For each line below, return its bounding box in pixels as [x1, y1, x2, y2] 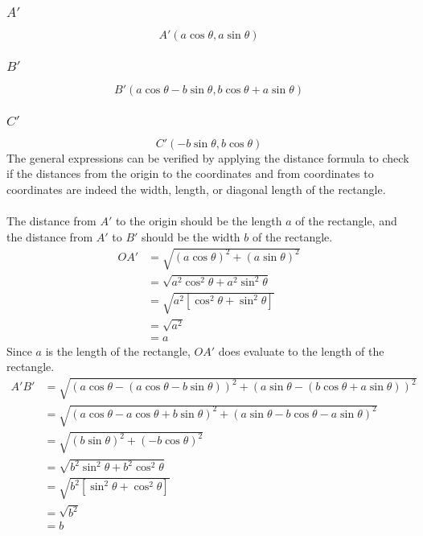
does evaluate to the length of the [218, 342, 384, 359]
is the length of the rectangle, [45, 342, 191, 359]
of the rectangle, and [295, 212, 397, 229]
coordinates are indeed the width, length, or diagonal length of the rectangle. [6, 181, 386, 198]
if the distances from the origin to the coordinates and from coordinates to [6, 165, 374, 182]
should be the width [142, 228, 240, 245]
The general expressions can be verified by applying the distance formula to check [6, 149, 409, 166]
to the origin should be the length [115, 212, 282, 229]
